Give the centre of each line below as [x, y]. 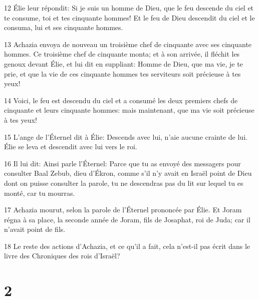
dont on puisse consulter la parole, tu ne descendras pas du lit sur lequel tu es [124, 183]
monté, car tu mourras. [40, 193]
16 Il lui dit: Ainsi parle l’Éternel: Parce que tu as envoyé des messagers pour [122, 163]
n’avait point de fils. [35, 229]
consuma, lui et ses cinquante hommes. [64, 27]
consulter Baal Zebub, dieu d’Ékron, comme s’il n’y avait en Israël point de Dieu [128, 173]
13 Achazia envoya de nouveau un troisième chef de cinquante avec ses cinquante [128, 44]
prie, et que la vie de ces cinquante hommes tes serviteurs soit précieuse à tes [122, 73]
